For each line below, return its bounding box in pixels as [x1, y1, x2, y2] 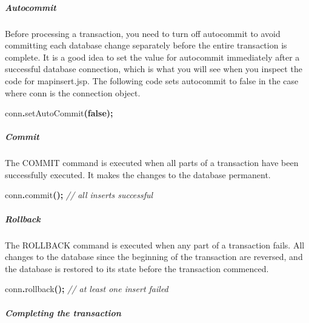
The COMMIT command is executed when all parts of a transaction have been [5, 156, 299, 169]
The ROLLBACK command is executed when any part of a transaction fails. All [5, 238, 305, 251]
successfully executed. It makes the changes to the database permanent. [5, 168, 271, 181]
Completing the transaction [5, 306, 121, 319]
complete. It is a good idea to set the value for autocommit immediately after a [5, 50, 300, 63]
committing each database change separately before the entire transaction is [5, 39, 287, 52]
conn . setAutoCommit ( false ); [5, 107, 113, 119]
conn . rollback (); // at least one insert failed [5, 282, 168, 295]
